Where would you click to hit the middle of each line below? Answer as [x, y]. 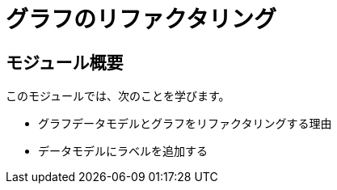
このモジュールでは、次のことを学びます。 [118, 96]
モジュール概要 [65, 62]
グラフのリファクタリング [141, 19]
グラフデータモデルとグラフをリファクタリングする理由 [185, 124]
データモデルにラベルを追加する [123, 151]
